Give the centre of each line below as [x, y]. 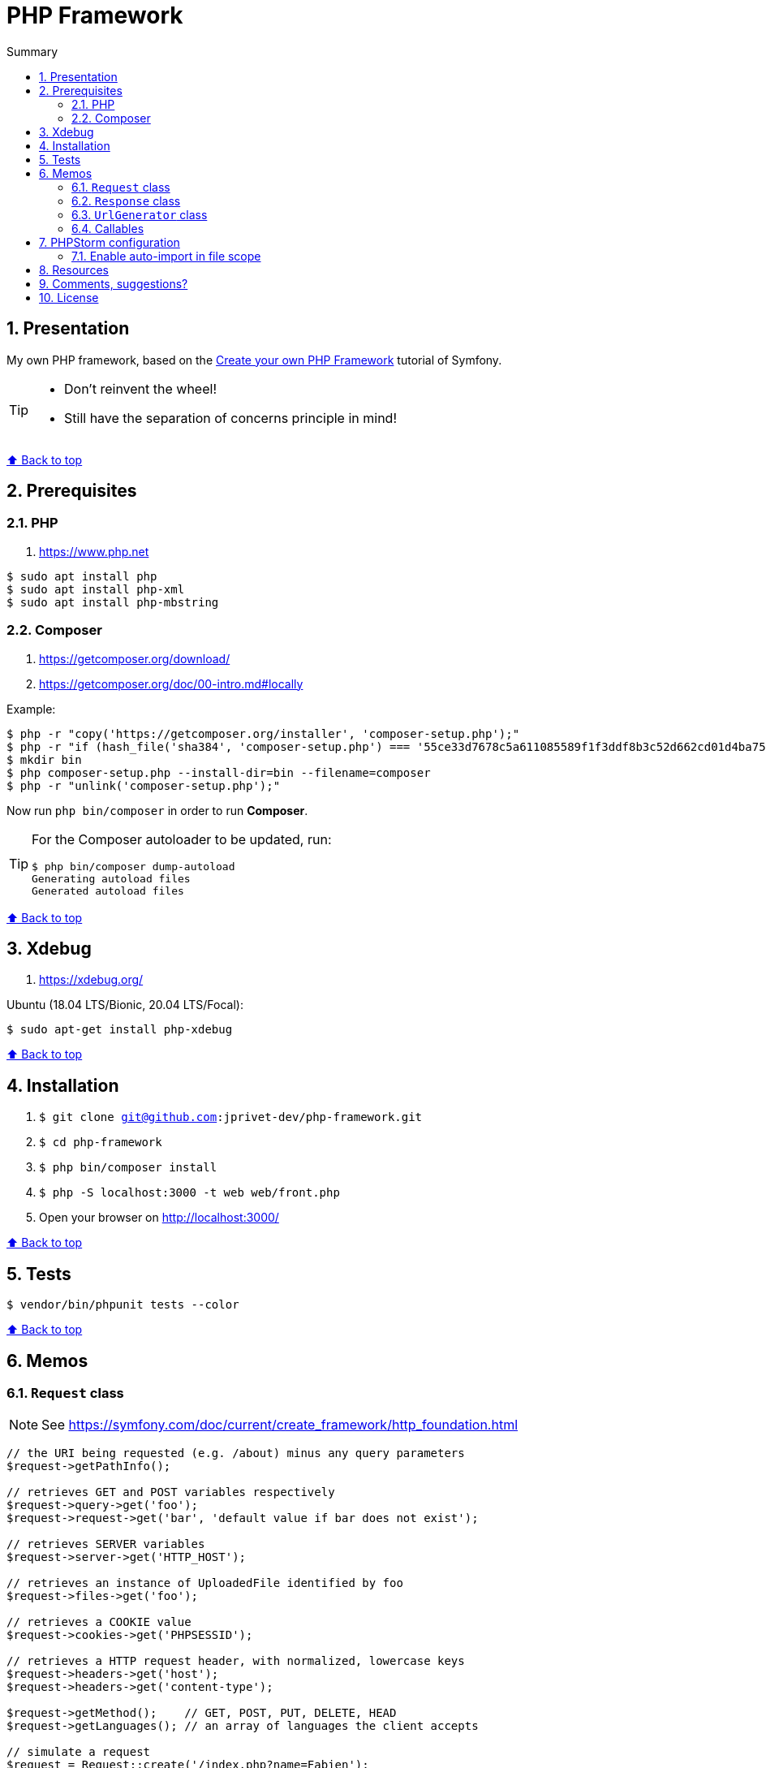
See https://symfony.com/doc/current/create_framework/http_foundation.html [280, 1425]
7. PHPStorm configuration [110, 242]
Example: [31, 709]
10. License [69, 297]
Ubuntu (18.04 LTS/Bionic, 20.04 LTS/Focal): [125, 1005]
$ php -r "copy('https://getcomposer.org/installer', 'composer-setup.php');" [263, 733]
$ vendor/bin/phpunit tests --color [123, 1305]
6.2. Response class [126, 201]
